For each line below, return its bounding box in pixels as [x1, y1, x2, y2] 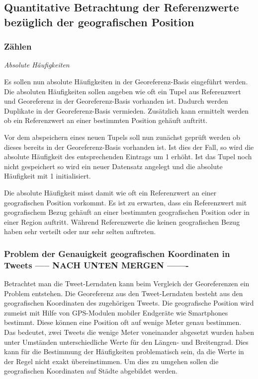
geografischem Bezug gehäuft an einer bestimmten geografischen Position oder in [4, 207, 250, 217]
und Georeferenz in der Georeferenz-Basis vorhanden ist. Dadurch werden [4, 96, 228, 106]
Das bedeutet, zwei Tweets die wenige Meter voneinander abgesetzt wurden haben [4, 327, 254, 337]
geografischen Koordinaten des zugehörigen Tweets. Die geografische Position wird [4, 298, 254, 308]
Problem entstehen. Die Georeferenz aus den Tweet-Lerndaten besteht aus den [4, 288, 243, 298]
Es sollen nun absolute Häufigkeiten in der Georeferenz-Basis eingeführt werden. [4, 76, 248, 86]
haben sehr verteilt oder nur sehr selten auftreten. [4, 226, 156, 237]
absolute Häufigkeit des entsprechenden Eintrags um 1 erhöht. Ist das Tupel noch [4, 151, 252, 162]
